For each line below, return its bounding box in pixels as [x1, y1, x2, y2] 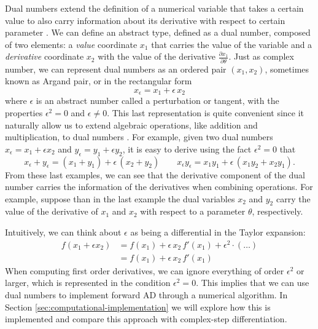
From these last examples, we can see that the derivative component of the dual [5, 168, 305, 181]
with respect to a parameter [140, 205, 246, 218]
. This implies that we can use [196, 276, 309, 289]
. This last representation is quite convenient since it [107, 106, 304, 119]
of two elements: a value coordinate [5, 38, 138, 50]
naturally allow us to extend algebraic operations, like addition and [5, 118, 258, 131]
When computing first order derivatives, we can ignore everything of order [5, 264, 284, 277]
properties [5, 106, 43, 119]
